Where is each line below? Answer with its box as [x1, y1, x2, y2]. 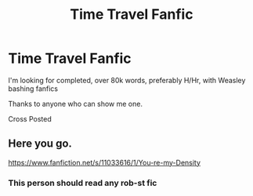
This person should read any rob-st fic [8, 177, 157, 188]
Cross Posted [8, 114, 52, 123]
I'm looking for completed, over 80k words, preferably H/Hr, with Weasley [8, 75, 246, 85]
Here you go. [8, 137, 73, 151]
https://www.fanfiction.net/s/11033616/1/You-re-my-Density [8, 158, 201, 167]
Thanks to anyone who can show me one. [8, 99, 143, 108]
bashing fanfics [8, 84, 59, 93]
